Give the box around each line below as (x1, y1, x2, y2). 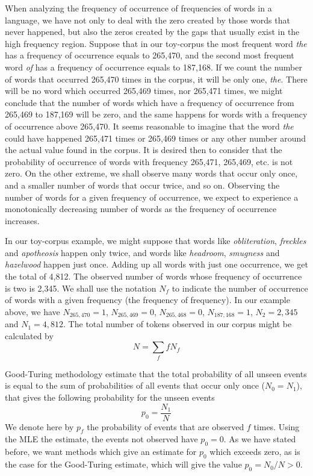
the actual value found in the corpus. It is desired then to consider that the (5, 143, 282, 156)
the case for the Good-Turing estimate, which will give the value (5, 458, 242, 471)
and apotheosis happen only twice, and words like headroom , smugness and (5, 246, 280, 258)
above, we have (5, 305, 60, 318)
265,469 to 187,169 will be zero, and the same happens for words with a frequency (5, 108, 308, 121)
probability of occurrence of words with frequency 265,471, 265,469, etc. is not (5, 155, 293, 168)
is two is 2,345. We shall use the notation (5, 281, 156, 294)
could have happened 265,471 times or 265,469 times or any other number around (5, 131, 306, 144)
